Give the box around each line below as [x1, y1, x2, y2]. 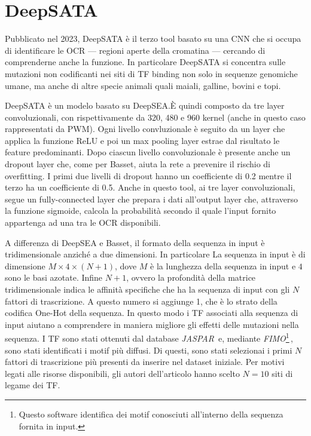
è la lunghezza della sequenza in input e [150, 259, 296, 272]
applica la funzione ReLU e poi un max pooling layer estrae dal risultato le [5, 134, 280, 146]
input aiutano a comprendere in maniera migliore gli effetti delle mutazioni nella [5, 318, 299, 330]
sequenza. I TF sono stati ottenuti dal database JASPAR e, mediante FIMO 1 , [5, 330, 293, 345]
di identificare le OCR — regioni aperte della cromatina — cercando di [5, 44, 266, 56]
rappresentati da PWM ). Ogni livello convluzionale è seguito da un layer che [5, 122, 285, 135]
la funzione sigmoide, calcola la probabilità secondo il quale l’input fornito [5, 204, 276, 217]
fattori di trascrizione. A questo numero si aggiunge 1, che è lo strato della [5, 294, 278, 307]
